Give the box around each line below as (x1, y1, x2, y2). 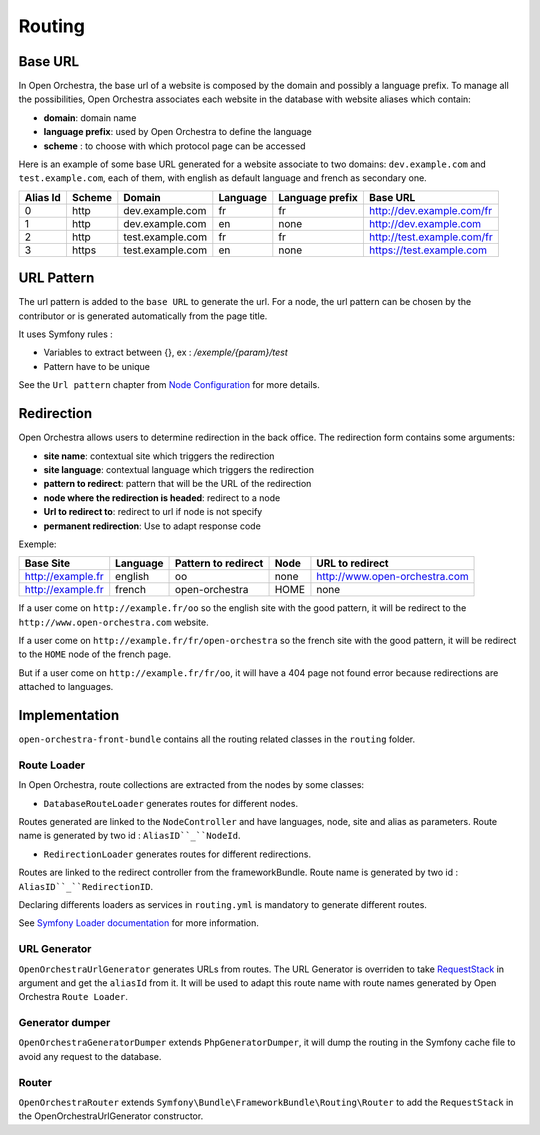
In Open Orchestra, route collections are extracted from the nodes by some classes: (18, 779, 365, 791)
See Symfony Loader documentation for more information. (18, 917, 259, 929)
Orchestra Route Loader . (18, 991, 129, 1003)
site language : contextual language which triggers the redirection (43, 463, 315, 475)
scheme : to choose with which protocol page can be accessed (43, 140, 306, 152)
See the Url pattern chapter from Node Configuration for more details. (18, 379, 320, 391)
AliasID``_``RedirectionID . (18, 880, 154, 892)
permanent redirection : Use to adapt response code (43, 520, 262, 532)
